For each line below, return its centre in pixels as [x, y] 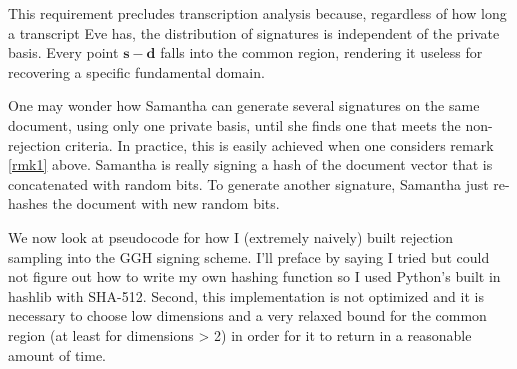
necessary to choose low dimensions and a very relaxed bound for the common [247, 315]
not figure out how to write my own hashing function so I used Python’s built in [254, 276]
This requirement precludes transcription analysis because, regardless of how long [257, 13]
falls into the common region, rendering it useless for [321, 52]
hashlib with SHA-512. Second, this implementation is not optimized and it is [246, 295]
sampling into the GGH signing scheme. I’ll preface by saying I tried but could [249, 256]
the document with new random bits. [166, 203]
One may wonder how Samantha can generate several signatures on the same [244, 105]
